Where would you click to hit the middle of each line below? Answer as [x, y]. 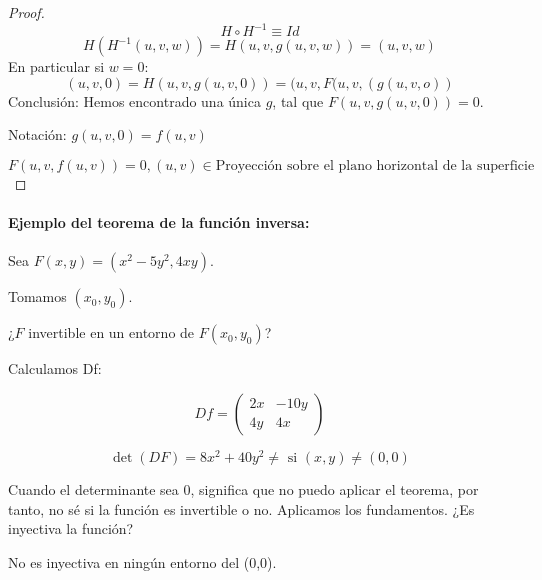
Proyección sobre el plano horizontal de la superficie [375, 165]
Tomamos [37, 296]
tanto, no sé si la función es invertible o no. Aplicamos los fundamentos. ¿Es [241, 508]
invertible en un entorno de [111, 332]
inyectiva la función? [71, 528]
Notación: [37, 134]
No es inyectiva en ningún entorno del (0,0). [142, 561]
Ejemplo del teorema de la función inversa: [159, 222]
